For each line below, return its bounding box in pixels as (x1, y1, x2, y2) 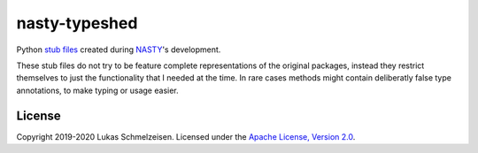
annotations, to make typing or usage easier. (16, 85, 179, 96)
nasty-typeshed (16, 13, 138, 33)
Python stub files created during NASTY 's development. (16, 44, 221, 55)
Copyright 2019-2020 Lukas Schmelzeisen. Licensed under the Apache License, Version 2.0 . (16, 131, 356, 142)
